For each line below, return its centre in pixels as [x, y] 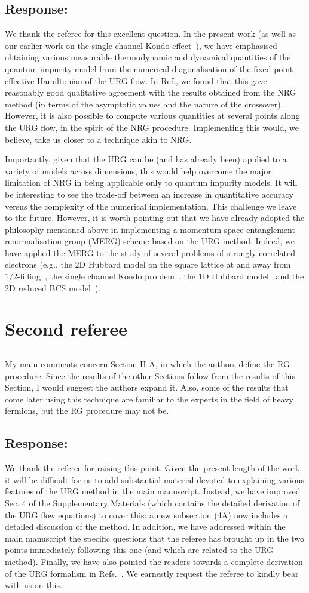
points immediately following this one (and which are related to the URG [139, 550]
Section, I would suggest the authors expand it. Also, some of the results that [147, 387]
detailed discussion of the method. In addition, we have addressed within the [145, 526]
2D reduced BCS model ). [53, 288]
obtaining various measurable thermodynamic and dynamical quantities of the [148, 57]
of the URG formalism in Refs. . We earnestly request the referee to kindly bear [152, 573]
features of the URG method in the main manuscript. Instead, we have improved [153, 491]
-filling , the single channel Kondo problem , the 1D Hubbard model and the [161, 276]
